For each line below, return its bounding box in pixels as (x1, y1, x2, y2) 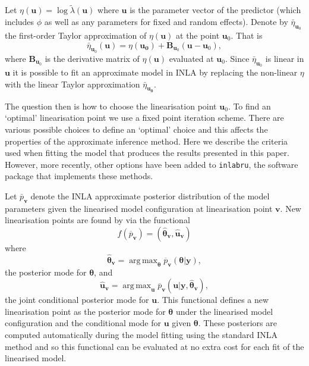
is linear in (265, 52, 304, 64)
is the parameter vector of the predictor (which (130, 4, 301, 16)
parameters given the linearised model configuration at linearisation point (5, 202, 273, 214)
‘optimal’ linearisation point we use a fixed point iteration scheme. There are (5, 111, 284, 124)
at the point (176, 29, 220, 42)
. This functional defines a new (157, 293, 269, 306)
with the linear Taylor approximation (5, 77, 140, 90)
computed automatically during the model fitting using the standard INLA (5, 329, 278, 340)
